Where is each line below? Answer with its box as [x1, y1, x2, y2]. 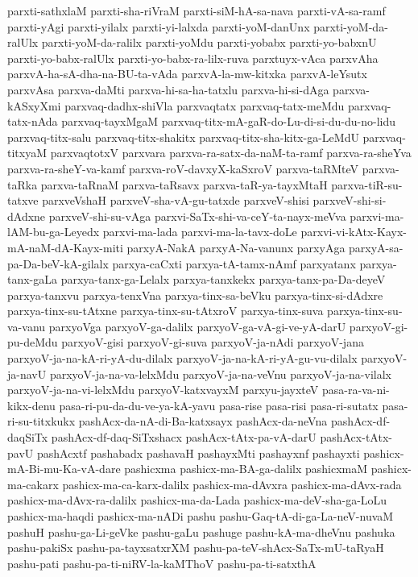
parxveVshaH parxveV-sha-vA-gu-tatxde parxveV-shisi [42, 192, 309, 209]
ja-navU [7, 365, 47, 382]
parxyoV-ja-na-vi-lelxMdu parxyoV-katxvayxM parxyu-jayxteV [7, 381, 319, 398]
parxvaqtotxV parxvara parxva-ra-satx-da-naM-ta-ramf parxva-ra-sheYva [50, 144, 412, 161]
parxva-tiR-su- [331, 176, 403, 193]
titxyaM [7, 144, 48, 161]
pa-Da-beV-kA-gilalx [7, 255, 109, 272]
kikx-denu [7, 396, 56, 413]
